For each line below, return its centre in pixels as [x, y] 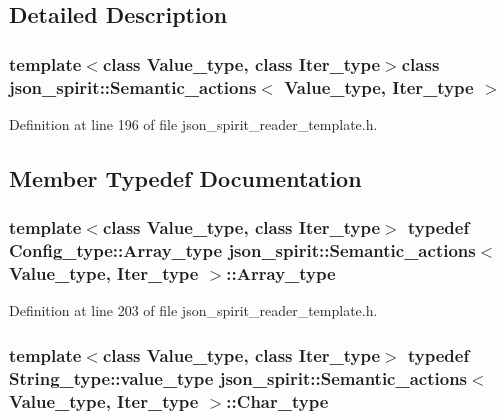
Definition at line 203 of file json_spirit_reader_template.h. [193, 310]
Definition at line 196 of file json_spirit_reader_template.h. [193, 123]
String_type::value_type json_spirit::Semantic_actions [238, 377]
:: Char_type [277, 400]
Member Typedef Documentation [185, 177]
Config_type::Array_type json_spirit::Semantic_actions [242, 250]
